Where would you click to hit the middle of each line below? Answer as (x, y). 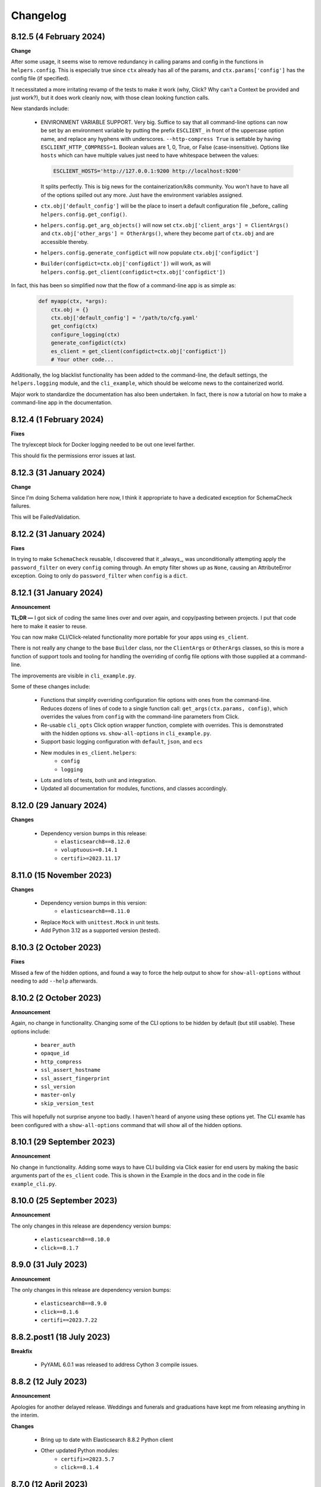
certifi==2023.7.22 (69, 1320)
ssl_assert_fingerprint (75, 1078)
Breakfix (22, 1351)
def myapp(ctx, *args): (73, 301)
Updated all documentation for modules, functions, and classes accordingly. (134, 789)
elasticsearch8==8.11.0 (95, 911)
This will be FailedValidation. (46, 517)
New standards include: (40, 109)
